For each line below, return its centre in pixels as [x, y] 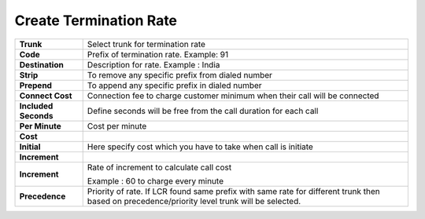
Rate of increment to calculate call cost [159, 167]
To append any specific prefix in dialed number [175, 85]
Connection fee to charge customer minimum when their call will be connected [233, 96]
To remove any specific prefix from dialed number [180, 75]
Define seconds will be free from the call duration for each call [203, 111]
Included [36, 106]
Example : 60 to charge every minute [155, 181]
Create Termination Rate [96, 20]
